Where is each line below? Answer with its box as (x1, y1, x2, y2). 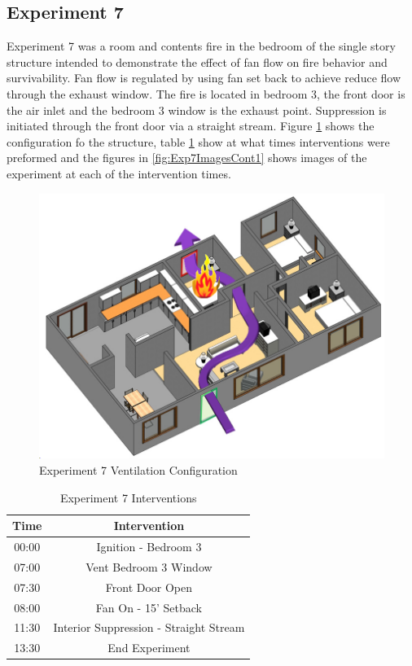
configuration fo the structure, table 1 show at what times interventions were (7, 133, 390, 150)
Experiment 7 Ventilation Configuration (39, 462, 238, 479)
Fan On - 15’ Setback (95, 598, 202, 616)
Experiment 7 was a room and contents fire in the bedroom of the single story (7, 37, 396, 55)
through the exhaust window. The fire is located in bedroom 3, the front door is (7, 85, 405, 102)
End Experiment (107, 639, 191, 656)
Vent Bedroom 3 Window (85, 558, 213, 575)
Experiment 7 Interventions (59, 489, 197, 506)
